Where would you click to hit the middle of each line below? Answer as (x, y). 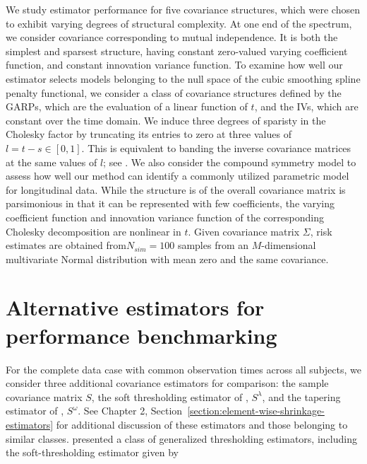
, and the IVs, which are (306, 106)
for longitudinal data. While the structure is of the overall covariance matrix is (176, 189)
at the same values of (52, 162)
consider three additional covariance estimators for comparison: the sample (167, 383)
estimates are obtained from (66, 245)
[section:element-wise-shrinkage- (256, 411)
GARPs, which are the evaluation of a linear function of (127, 106)
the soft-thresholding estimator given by (92, 452)
